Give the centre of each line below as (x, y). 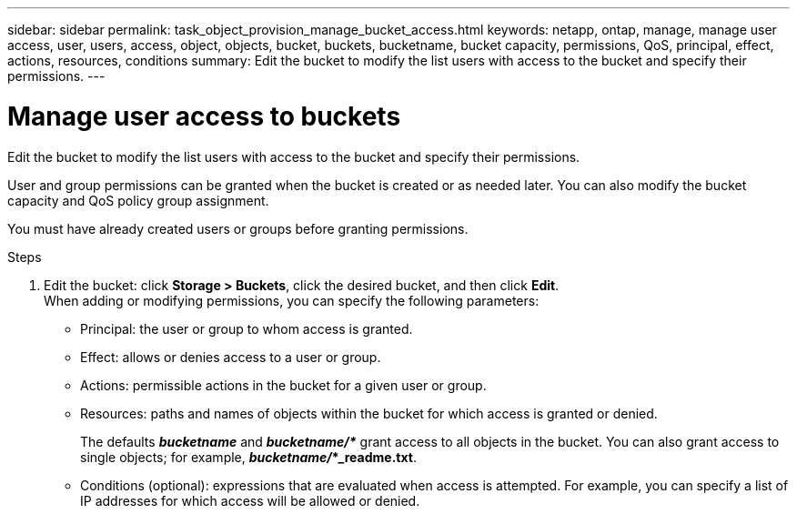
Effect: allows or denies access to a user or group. (231, 357)
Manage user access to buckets (204, 116)
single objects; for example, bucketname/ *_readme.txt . (248, 457)
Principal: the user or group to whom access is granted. (247, 328)
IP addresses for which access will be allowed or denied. (250, 500)
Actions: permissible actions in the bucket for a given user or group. (283, 385)
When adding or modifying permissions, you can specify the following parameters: (292, 300)
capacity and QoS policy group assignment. (138, 200)
